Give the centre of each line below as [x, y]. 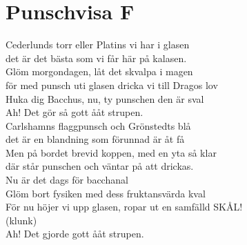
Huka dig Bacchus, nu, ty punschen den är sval [105, 98]
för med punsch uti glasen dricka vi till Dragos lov [112, 85]
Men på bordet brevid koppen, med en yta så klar [111, 152]
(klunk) [21, 220]
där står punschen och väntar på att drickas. [100, 166]
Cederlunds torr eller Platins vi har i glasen [98, 45]
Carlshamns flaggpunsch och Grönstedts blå [98, 125]
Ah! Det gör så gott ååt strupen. [75, 112]
